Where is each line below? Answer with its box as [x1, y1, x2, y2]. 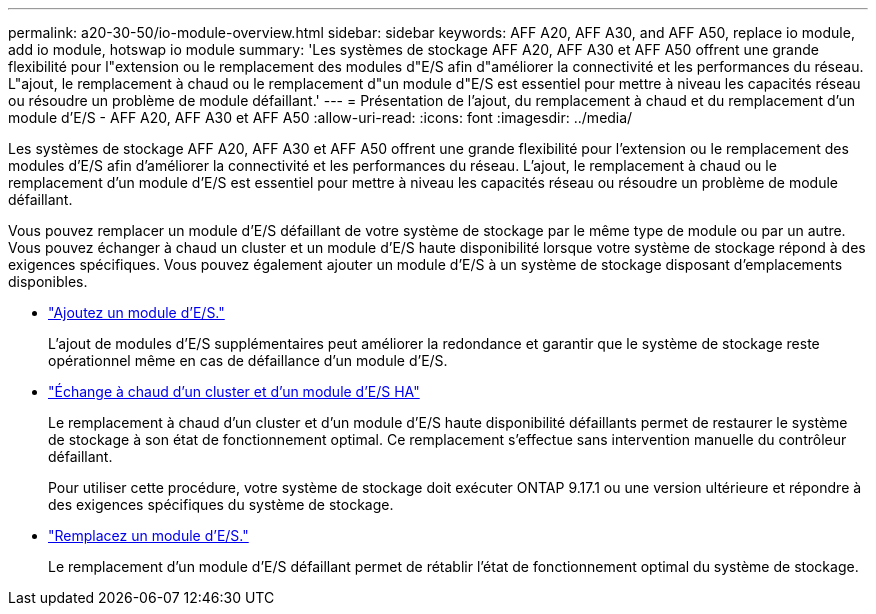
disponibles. [8, 273, 88, 290]
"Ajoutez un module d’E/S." [48, 304, 225, 321]
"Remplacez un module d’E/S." [48, 527, 249, 544]
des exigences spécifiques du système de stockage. [48, 496, 394, 513]
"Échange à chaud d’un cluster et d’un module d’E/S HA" [48, 383, 420, 400]
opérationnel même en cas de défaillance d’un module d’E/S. [48, 352, 448, 369]
